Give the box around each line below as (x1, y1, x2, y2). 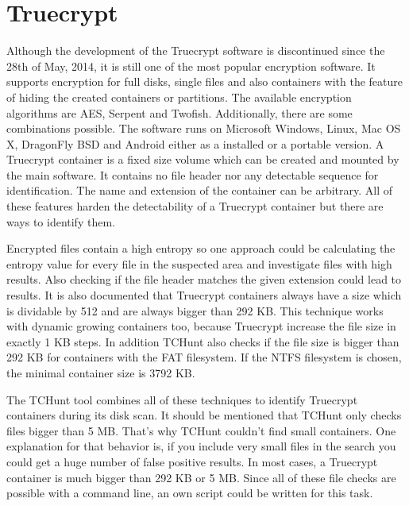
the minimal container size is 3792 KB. (6, 365, 195, 380)
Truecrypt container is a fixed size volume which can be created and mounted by (6, 151, 399, 168)
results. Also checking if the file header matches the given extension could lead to (6, 271, 402, 288)
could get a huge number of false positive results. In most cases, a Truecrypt (6, 453, 378, 469)
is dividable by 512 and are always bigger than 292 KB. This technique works (6, 302, 384, 319)
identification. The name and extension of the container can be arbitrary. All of (6, 182, 392, 199)
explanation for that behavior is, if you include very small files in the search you (6, 438, 396, 454)
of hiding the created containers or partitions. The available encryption (6, 88, 352, 105)
